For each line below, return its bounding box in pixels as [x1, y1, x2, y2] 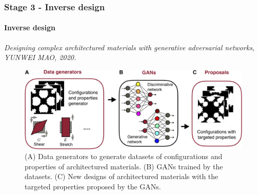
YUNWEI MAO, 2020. [4, 52, 76, 63]
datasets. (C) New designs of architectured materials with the [25, 171, 219, 182]
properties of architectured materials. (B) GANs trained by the [25, 161, 223, 171]
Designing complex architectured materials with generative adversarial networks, [4, 42, 255, 52]
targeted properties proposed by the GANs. [25, 181, 161, 192]
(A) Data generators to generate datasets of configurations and [25, 151, 223, 162]
